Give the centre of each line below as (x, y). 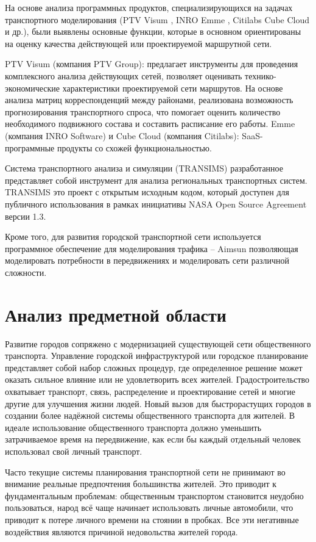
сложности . (26, 272)
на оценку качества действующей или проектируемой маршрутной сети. (139, 43)
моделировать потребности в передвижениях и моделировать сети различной (147, 260)
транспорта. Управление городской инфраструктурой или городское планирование (156, 356)
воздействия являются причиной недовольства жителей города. (121, 531)
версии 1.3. (26, 216)
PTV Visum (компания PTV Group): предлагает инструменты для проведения (152, 64)
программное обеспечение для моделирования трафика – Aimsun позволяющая (152, 248)
